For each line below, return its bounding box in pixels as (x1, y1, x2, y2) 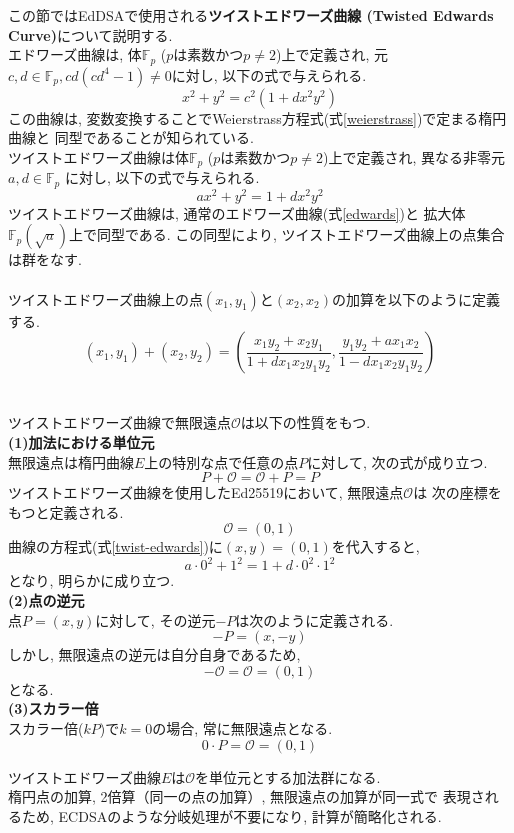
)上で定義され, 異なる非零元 (323, 146, 506, 167)
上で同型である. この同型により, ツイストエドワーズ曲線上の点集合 (68, 224, 505, 245)
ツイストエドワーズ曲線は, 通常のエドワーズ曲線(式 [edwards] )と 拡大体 (8, 202, 466, 223)
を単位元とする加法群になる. (195, 766, 381, 787)
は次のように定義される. (235, 609, 394, 630)
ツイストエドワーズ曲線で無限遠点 (8, 412, 231, 433)
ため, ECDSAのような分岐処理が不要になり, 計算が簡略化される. (21, 805, 442, 826)
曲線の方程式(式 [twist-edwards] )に (8, 536, 223, 557)
